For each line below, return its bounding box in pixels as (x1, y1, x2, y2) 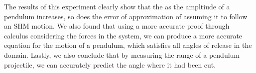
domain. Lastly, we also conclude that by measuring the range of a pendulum (4, 49, 240, 60)
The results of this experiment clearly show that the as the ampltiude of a (4, 1, 230, 11)
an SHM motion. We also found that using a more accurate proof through (4, 21, 230, 31)
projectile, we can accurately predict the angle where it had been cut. (4, 59, 216, 70)
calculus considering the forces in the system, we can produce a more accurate (4, 30, 243, 40)
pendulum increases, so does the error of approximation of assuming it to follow (4, 11, 248, 21)
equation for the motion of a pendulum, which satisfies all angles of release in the (4, 40, 252, 50)
